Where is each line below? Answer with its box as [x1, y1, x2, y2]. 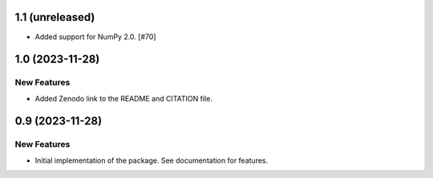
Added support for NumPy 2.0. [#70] [34, 32, 156, 42]
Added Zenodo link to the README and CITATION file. [34, 93, 212, 103]
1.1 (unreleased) [14, 10, 95, 24]
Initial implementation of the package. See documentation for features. [34, 156, 269, 165]
